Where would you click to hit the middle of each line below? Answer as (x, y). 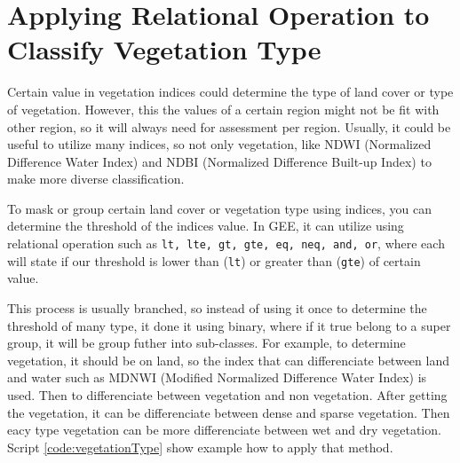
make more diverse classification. (96, 179)
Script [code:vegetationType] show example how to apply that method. (200, 447)
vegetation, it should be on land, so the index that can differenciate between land (228, 360)
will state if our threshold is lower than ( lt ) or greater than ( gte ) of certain (214, 260)
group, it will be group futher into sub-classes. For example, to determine (206, 343)
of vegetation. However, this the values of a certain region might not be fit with (223, 109)
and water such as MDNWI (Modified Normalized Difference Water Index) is (217, 377)
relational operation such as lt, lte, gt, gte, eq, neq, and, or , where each (226, 243)
